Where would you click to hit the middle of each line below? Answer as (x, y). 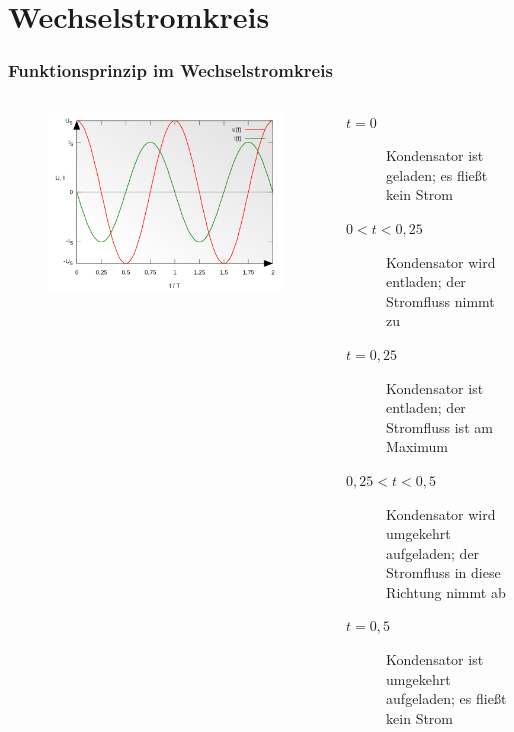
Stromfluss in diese (443, 572)
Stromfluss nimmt (440, 300)
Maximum (417, 446)
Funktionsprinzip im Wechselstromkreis (170, 70)
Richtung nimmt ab (446, 591)
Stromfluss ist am (439, 426)
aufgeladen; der (433, 552)
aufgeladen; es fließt (446, 698)
